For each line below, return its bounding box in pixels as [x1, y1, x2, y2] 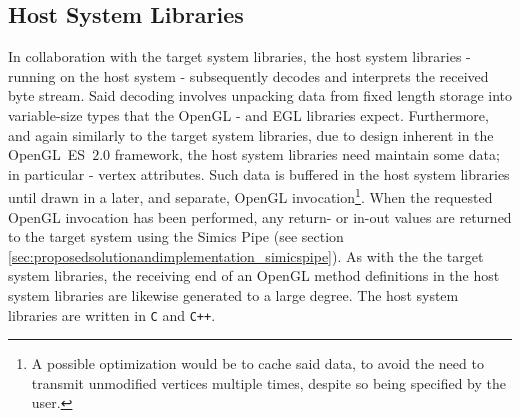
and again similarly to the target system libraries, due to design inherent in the [8, 124, 494, 145]
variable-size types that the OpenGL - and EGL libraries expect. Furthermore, [8, 104, 489, 125]
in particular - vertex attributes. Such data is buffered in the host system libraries [8, 163, 510, 184]
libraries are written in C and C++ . [8, 304, 216, 325]
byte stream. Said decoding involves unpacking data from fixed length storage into [8, 85, 512, 106]
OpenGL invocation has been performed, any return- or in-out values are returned [8, 206, 512, 227]
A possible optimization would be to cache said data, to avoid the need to [31, 353, 484, 374]
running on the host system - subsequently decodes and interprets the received [8, 65, 489, 86]
